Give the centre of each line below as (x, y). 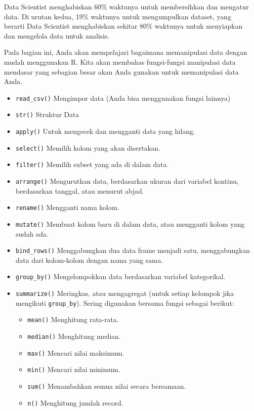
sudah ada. (32, 233)
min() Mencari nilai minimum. (74, 369)
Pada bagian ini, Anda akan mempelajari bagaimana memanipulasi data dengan (126, 52)
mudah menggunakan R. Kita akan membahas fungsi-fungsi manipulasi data (120, 62)
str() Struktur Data (47, 114)
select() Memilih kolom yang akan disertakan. (88, 147)
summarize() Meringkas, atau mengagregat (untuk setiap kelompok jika (125, 293)
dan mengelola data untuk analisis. (57, 35)
